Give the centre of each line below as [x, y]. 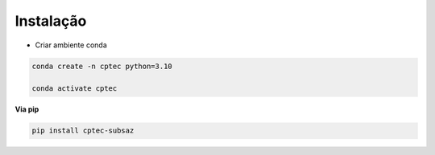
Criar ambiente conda [71, 45]
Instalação [51, 21]
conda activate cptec [75, 89]
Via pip [27, 109]
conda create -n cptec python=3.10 [102, 66]
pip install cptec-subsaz [83, 131]
